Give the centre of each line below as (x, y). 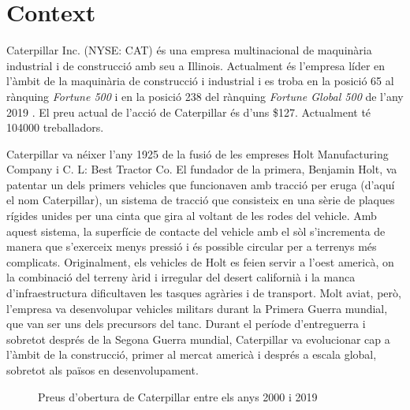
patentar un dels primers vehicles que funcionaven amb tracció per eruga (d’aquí (201, 184)
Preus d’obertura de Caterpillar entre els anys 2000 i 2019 (178, 396)
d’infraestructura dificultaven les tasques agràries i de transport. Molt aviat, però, (204, 293)
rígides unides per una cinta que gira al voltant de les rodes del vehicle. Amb (192, 216)
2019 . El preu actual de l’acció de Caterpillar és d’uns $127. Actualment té (189, 112)
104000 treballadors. (55, 127)
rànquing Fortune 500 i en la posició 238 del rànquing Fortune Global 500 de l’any (205, 96)
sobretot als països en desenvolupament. (102, 370)
